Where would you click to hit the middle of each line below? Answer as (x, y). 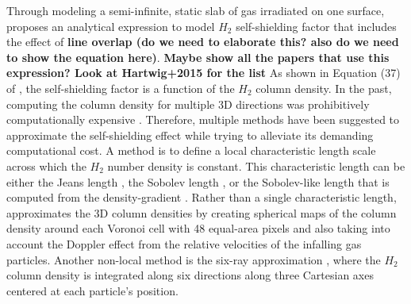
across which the (46, 165)
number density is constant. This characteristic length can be (256, 165)
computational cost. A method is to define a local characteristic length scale (191, 150)
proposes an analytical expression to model (111, 26)
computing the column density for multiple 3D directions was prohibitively (188, 104)
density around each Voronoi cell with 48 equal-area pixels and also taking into (198, 228)
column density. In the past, (324, 88)
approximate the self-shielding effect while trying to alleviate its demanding (190, 135)
